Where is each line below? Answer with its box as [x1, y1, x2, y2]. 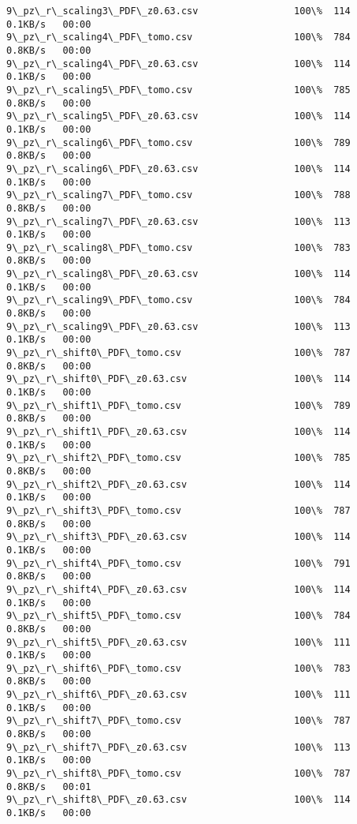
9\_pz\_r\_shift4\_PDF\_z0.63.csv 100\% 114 [6, 583, 351, 595]
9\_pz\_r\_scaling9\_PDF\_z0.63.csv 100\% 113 [6, 320, 351, 332]
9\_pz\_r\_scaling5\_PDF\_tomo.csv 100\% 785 [6, 84, 351, 96]
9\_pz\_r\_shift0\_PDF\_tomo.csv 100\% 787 [6, 347, 351, 359]
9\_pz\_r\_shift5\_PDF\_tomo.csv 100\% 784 [6, 610, 351, 622]
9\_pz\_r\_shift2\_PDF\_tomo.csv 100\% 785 [6, 452, 351, 464]
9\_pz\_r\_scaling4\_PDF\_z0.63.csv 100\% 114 [6, 58, 351, 69]
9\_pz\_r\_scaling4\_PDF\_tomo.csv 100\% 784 [6, 32, 351, 43]
